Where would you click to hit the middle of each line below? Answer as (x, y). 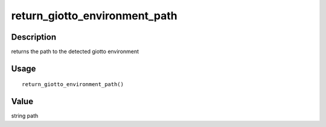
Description (34, 37)
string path (25, 116)
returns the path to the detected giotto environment (75, 52)
